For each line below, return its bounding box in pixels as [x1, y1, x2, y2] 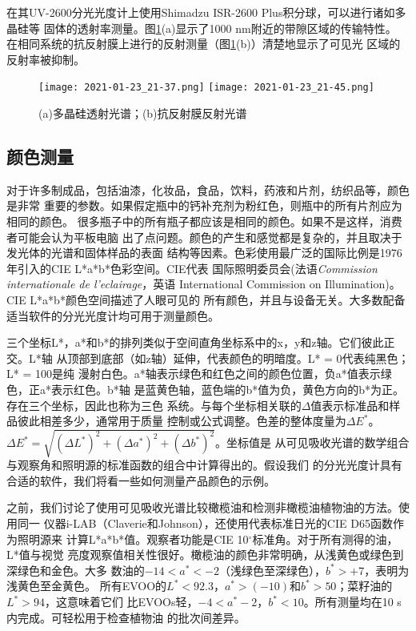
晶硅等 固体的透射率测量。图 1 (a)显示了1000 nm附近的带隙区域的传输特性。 [6, 19, 397, 36]
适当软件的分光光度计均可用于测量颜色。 [6, 307, 219, 324]
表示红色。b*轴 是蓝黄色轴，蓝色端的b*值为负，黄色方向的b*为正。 [50, 380, 405, 397]
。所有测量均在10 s [303, 593, 402, 610]
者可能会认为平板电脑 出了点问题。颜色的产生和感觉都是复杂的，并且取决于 [6, 228, 402, 245]
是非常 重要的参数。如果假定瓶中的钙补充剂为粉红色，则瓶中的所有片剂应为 [6, 197, 402, 214]
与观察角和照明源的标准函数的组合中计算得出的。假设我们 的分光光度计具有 [6, 456, 402, 473]
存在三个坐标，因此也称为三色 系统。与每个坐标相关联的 [6, 396, 302, 413]
